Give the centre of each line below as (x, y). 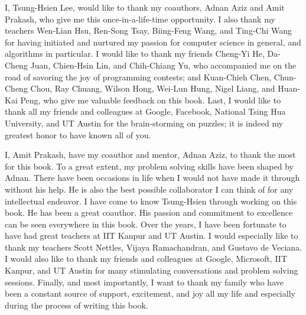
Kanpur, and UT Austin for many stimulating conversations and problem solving (152, 270)
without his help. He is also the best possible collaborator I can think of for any (149, 189)
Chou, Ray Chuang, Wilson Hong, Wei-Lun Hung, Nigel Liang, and (153, 88)
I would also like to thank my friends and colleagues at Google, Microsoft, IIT (146, 259)
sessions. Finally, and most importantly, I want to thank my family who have (144, 282)
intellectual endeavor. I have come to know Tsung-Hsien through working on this (151, 201)
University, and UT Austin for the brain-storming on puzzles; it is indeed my (144, 123)
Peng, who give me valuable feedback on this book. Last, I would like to (151, 100)
